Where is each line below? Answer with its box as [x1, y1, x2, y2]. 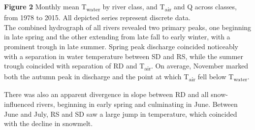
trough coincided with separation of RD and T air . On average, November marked [4, 61, 249, 72]
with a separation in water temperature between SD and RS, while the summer [4, 51, 244, 61]
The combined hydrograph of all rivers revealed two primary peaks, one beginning [4, 22, 252, 32]
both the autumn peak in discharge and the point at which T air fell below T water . [4, 71, 250, 83]
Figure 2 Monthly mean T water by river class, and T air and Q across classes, [4, 1, 237, 13]
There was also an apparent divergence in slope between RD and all [4, 89, 209, 99]
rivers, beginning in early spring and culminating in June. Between [36, 98, 238, 109]
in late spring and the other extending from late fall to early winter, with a [4, 32, 230, 42]
